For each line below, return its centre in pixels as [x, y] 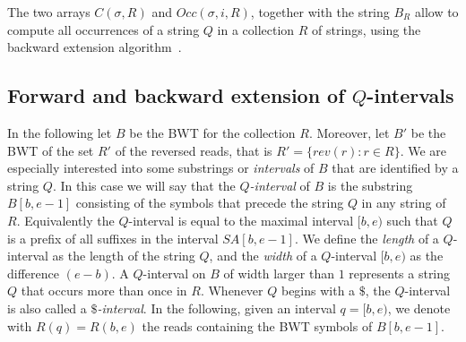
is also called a [47, 308]
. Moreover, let [349, 132]
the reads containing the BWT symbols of [257, 325]
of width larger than [279, 273]
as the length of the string [124, 256]
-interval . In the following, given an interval [216, 308]
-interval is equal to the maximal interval [241, 220]
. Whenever [232, 291]
